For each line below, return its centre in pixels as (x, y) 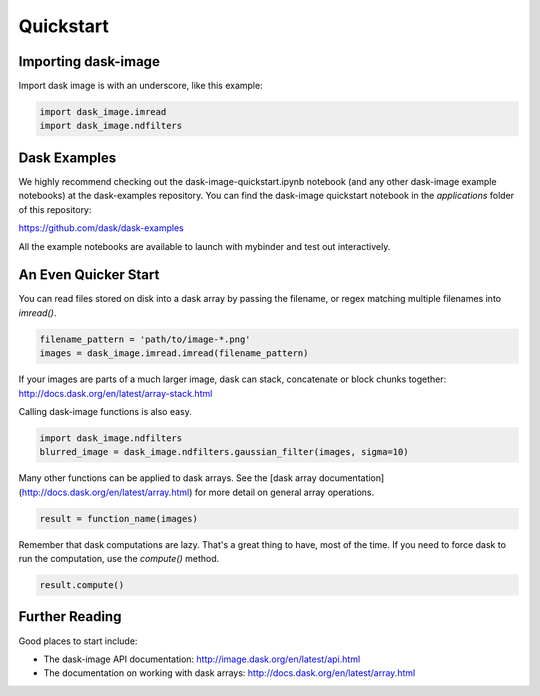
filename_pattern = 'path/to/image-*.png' (145, 339)
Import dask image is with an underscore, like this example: (141, 86)
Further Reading (70, 616)
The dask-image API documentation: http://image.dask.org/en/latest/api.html (202, 659)
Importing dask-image (89, 61)
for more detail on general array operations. (284, 492)
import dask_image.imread (103, 112)
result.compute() (82, 585)
